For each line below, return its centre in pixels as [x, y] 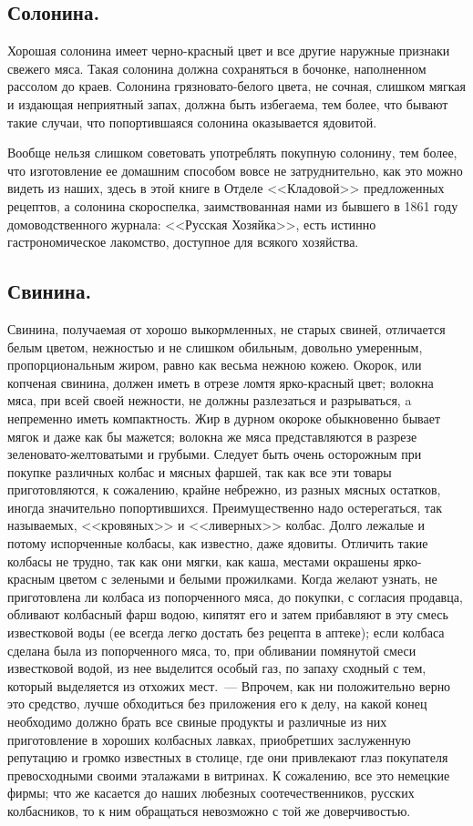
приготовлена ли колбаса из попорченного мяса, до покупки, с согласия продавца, [235, 596]
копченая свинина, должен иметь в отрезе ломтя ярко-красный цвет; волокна [221, 382]
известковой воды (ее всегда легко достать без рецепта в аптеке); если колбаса [226, 632]
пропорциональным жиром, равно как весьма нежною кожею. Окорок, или [215, 365]
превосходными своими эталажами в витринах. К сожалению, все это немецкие [229, 775]
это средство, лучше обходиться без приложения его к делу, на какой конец [217, 704]
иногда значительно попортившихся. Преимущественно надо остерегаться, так [225, 507]
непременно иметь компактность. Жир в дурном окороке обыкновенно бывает [224, 418]
